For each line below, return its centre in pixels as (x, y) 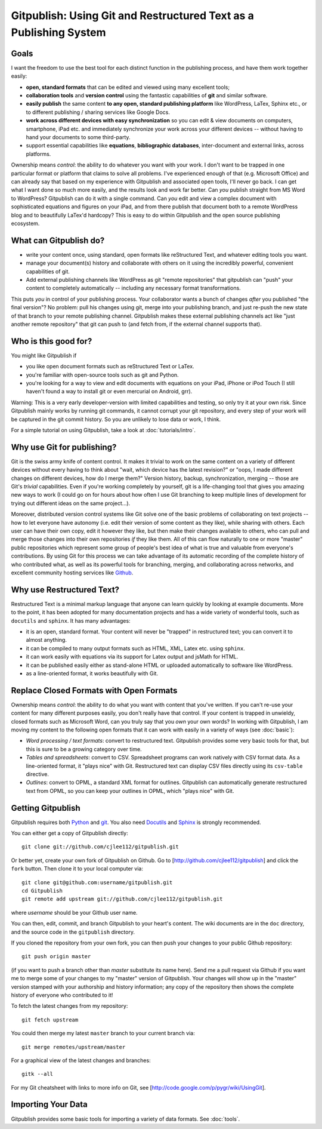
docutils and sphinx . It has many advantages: (71, 620)
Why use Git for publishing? (64, 447)
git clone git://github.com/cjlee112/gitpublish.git (100, 847)
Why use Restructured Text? (65, 590)
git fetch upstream (50, 1020)
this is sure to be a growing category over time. (84, 749)
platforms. (38, 154)
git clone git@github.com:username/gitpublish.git (97, 882)
